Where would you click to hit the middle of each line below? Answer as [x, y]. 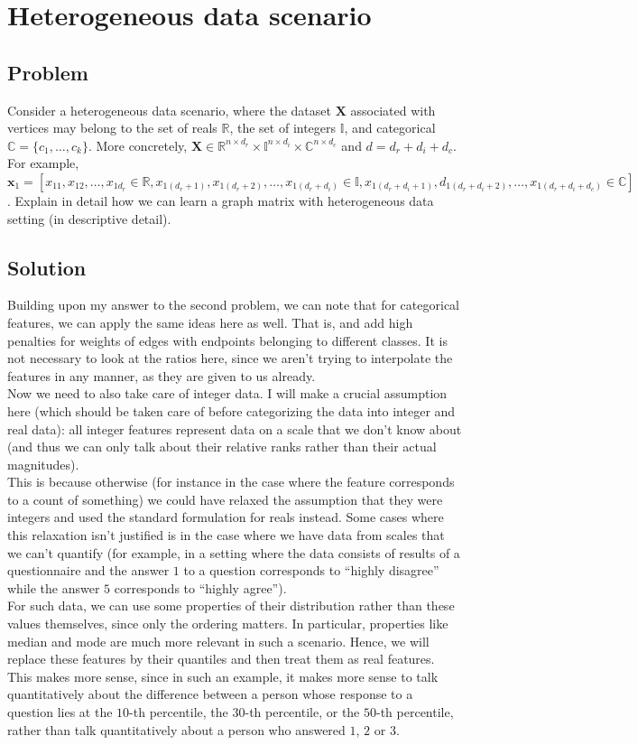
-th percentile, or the [302, 712]
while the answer [54, 587]
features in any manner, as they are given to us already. [162, 375]
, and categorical [390, 128]
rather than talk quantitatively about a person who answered [176, 729]
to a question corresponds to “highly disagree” [311, 570]
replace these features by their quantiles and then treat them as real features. [221, 659]
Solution [47, 267]
